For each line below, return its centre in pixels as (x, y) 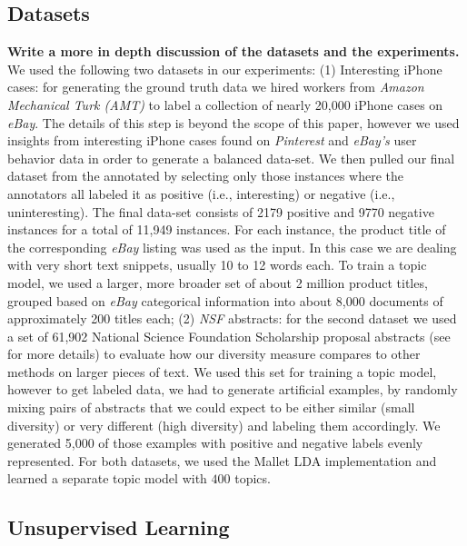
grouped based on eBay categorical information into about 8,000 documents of (225, 300)
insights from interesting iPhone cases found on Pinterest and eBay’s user (212, 140)
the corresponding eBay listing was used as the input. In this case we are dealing (232, 247)
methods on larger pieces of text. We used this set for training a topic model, (222, 371)
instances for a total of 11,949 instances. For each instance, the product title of (227, 229)
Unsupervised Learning (119, 527)
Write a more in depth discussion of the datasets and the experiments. (233, 51)
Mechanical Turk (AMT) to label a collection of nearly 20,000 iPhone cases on (225, 104)
